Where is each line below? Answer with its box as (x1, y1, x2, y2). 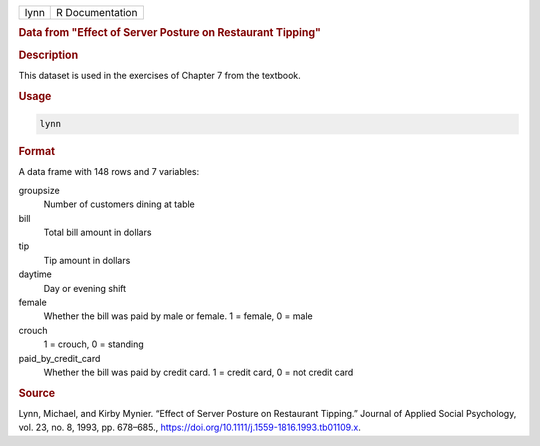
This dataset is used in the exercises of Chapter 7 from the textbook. (18, 69, 302, 81)
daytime (18, 268, 52, 280)
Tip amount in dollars (43, 254, 131, 266)
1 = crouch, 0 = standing (43, 338, 144, 350)
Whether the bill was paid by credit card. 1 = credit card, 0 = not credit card (43, 366, 354, 378)
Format (18, 145, 55, 159)
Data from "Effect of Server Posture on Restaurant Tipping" (18, 26, 322, 40)
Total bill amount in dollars (43, 226, 152, 238)
